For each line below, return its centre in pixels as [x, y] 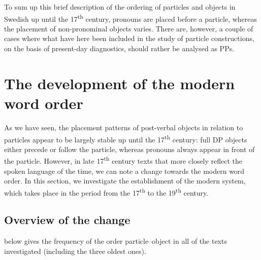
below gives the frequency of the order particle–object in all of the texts [116, 241]
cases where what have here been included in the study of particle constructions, [129, 38]
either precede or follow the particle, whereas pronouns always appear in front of [129, 149]
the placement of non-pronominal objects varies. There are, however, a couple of [129, 28]
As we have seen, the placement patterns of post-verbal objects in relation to [124, 127]
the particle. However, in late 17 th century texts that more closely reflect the [123, 160]
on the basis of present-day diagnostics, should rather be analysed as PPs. [119, 48]
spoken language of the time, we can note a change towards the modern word [124, 171]
